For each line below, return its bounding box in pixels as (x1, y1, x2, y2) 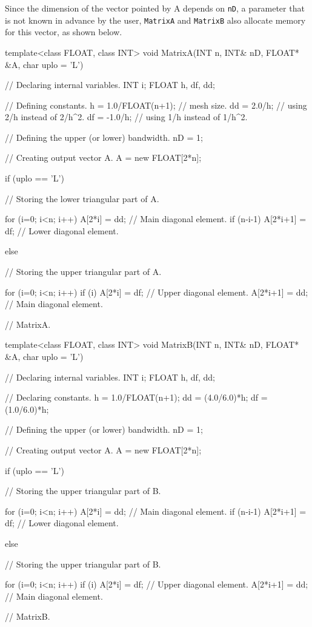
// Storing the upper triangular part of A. (5, 265, 162, 278)
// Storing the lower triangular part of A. (5, 192, 159, 205)
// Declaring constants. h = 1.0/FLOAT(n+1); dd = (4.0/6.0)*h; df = (5, 391, 268, 404)
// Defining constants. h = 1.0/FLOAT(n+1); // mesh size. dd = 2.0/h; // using (5, 98, 307, 111)
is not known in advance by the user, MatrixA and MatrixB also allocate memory (5, 13, 306, 26)
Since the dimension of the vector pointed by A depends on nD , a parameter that (5, 2, 305, 14)
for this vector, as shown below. (5, 25, 122, 38)
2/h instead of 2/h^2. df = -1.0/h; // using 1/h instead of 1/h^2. (5, 110, 248, 123)
